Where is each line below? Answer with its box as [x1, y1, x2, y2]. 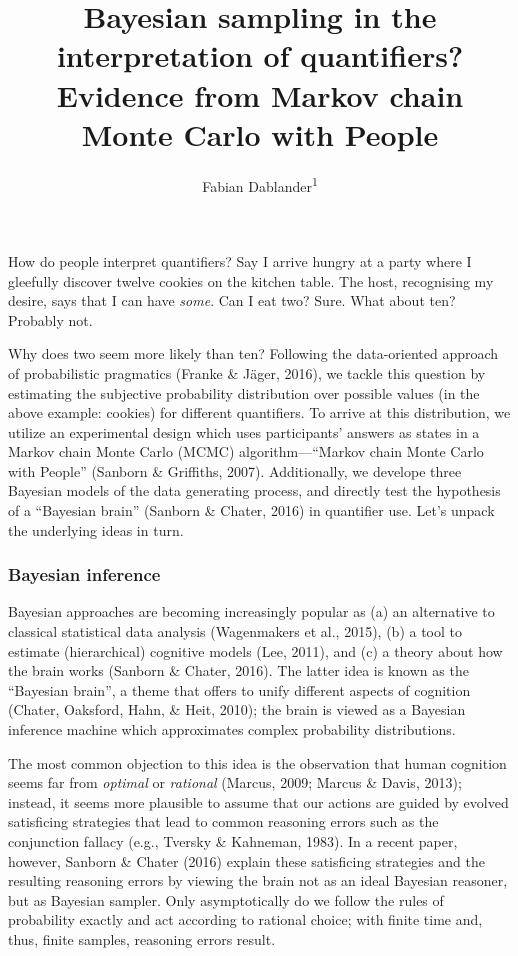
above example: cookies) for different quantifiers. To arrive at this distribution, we [8, 402, 511, 423]
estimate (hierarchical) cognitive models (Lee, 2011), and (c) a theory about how [8, 640, 503, 661]
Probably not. [8, 309, 93, 330]
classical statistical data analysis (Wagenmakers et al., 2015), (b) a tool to [8, 621, 462, 642]
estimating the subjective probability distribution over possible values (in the [8, 382, 480, 403]
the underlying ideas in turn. [8, 519, 184, 540]
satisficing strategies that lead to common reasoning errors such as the [8, 811, 439, 832]
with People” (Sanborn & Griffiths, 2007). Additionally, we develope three [8, 460, 462, 481]
